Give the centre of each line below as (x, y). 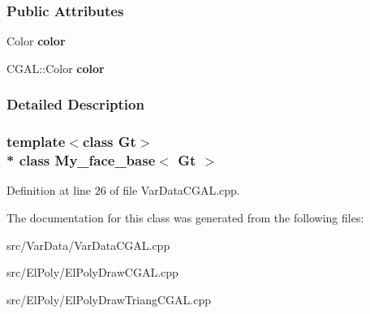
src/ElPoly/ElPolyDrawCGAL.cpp (92, 272)
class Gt (109, 142)
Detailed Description (75, 104)
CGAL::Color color (56, 68)
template (36, 142)
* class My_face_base (81, 160)
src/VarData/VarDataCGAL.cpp (88, 245)
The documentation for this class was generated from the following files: (185, 217)
